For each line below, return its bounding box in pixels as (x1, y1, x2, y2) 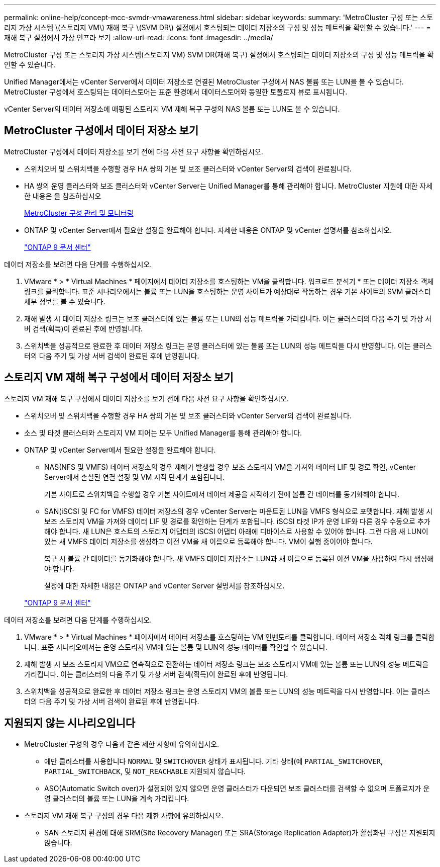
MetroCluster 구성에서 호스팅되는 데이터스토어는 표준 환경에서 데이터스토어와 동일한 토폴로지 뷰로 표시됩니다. (4, 88, 348, 96)
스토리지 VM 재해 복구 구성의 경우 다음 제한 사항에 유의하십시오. (24, 811, 224, 820)
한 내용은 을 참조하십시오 (24, 191, 101, 200)
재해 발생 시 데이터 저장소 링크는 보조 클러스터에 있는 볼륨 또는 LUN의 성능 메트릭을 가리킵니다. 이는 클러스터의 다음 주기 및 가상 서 (24, 314, 432, 323)
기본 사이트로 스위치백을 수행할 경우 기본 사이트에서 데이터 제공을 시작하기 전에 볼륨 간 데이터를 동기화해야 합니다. (44, 489, 400, 498)
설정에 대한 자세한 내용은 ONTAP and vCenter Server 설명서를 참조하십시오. (44, 581, 285, 590)
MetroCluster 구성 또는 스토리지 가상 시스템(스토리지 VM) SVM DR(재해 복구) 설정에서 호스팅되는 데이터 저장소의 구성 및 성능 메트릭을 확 (4, 50, 434, 59)
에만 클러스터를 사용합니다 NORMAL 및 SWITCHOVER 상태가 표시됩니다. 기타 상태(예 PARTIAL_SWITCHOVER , (44, 756, 383, 765)
